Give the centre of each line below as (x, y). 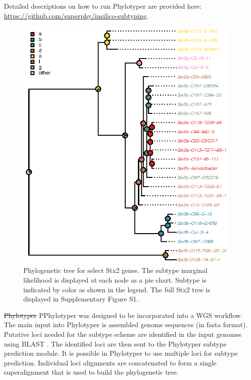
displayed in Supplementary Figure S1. (81, 299)
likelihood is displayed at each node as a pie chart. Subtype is (115, 280)
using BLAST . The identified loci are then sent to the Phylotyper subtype (115, 343)
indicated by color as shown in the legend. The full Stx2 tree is (117, 289)
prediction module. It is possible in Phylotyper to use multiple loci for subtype (121, 353)
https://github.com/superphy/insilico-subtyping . (76, 15)
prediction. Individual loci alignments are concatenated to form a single (110, 362)
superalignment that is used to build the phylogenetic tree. (91, 372)
